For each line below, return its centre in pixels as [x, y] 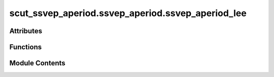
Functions [26, 47]
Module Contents [37, 63]
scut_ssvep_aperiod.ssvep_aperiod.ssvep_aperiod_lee [128, 13]
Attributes [26, 31]
